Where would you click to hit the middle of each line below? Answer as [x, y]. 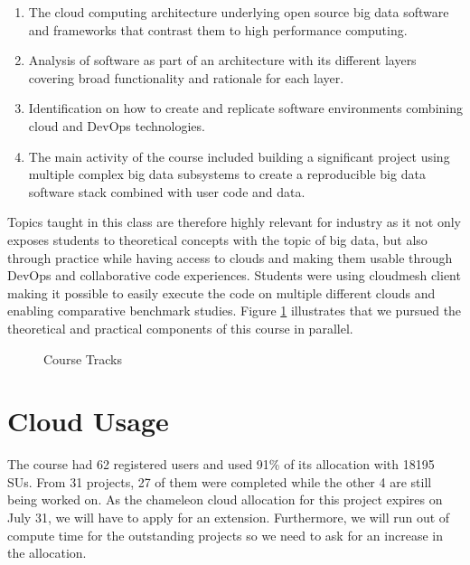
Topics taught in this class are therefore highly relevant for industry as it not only [234, 222]
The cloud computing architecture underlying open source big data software [239, 12]
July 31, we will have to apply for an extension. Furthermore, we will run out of [229, 517]
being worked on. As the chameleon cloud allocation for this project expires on [225, 499]
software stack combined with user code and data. [167, 191]
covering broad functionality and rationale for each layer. [186, 77]
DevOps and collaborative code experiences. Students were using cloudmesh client [234, 275]
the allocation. [47, 553]
